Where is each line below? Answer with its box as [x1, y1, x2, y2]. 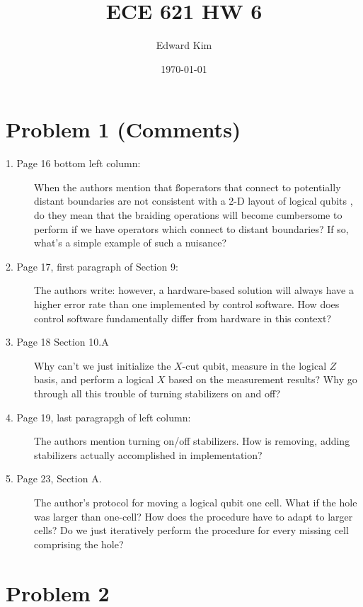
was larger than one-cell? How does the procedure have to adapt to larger [34, 509, 353, 523]
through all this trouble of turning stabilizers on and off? [34, 385, 281, 400]
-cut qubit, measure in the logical [182, 358, 327, 373]
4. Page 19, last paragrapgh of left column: [6, 409, 191, 424]
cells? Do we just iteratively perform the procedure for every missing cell [34, 523, 349, 538]
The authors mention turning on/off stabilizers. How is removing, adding [34, 433, 350, 448]
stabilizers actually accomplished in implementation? [34, 447, 263, 462]
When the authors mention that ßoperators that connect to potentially [34, 179, 341, 194]
